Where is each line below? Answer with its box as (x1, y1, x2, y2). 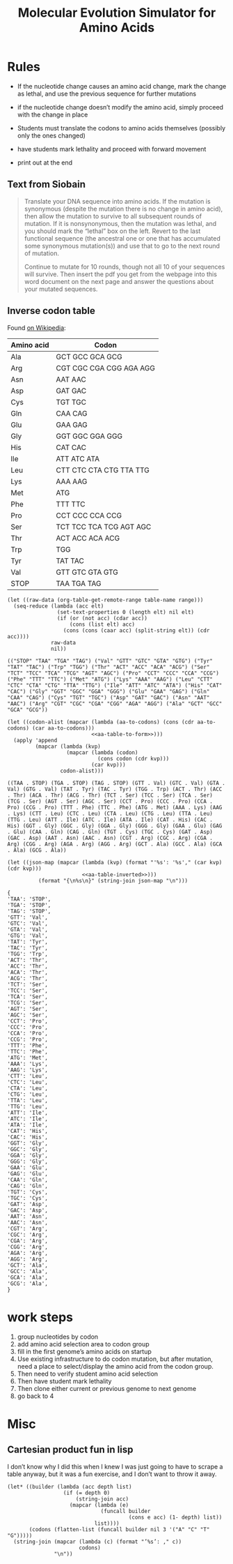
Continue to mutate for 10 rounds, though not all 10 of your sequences (24, 262, 225, 271)
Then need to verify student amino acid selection (17, 1369, 159, 1378)
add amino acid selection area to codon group (17, 1339, 150, 1348)
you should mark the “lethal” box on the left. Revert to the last (24, 227, 201, 235)
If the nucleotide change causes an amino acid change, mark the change (17, 82, 227, 90)
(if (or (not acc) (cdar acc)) (56, 615, 148, 622)
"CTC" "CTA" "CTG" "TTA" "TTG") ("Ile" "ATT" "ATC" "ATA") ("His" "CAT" (7, 682, 223, 689)
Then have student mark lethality (17, 1376, 112, 1385)
